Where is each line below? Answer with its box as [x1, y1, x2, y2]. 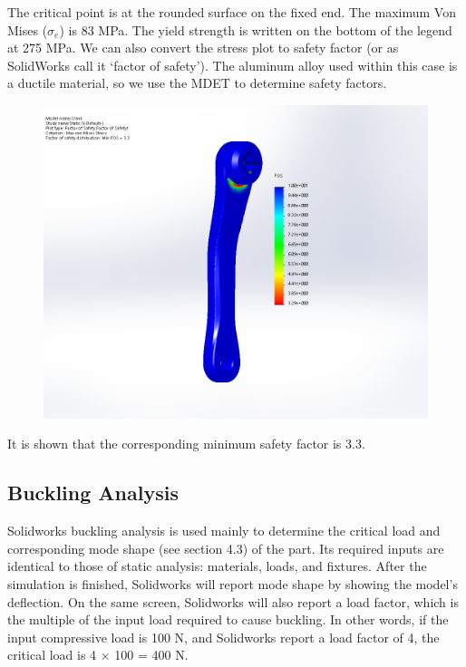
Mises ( [7, 20, 48, 39]
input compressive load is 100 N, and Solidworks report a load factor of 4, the [7, 627, 440, 646]
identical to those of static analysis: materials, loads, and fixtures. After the [7, 556, 427, 575]
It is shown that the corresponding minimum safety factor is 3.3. [7, 434, 365, 453]
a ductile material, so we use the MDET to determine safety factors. [7, 73, 387, 92]
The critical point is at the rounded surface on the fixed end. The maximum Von [7, 3, 456, 21]
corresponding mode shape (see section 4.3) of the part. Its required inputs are [7, 538, 444, 557]
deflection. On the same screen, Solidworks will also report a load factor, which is [7, 592, 459, 611]
